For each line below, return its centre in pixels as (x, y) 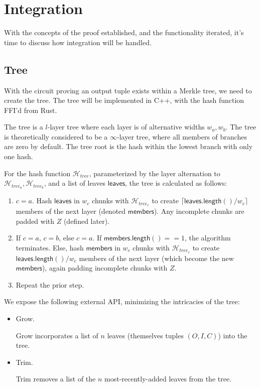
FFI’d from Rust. (31, 110)
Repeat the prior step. (50, 284)
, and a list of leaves (75, 183)
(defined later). (86, 221)
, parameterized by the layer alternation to (155, 173)
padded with (35, 221)
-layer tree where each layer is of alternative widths (126, 127)
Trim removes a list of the (56, 379)
